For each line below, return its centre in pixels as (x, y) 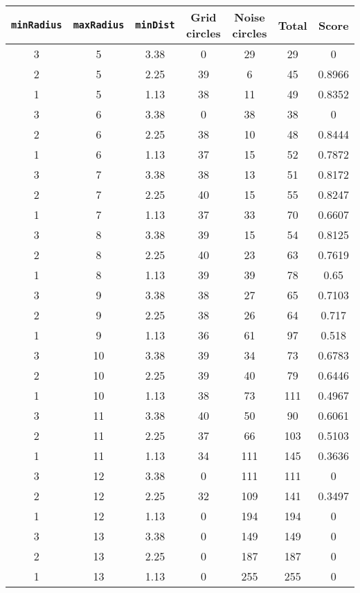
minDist (155, 25)
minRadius (37, 25)
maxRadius (99, 25)
